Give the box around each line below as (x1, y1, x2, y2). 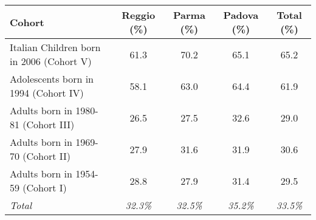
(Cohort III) (22, 117, 75, 131)
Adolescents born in (10, 72, 94, 86)
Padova (223, 8, 259, 22)
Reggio (122, 8, 156, 22)
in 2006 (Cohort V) (10, 54, 92, 68)
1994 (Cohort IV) (10, 86, 84, 100)
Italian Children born (10, 40, 101, 54)
